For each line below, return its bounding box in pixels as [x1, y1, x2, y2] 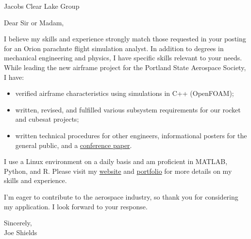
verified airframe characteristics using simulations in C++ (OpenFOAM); [15, 88, 234, 98]
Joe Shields [4, 227, 37, 237]
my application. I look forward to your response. [4, 201, 148, 211]
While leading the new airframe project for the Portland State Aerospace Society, [4, 62, 246, 72]
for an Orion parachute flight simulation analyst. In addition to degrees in [4, 43, 224, 53]
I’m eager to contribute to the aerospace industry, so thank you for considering [4, 191, 238, 202]
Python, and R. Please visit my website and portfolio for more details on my [4, 165, 232, 176]
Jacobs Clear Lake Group [4, 1, 80, 11]
